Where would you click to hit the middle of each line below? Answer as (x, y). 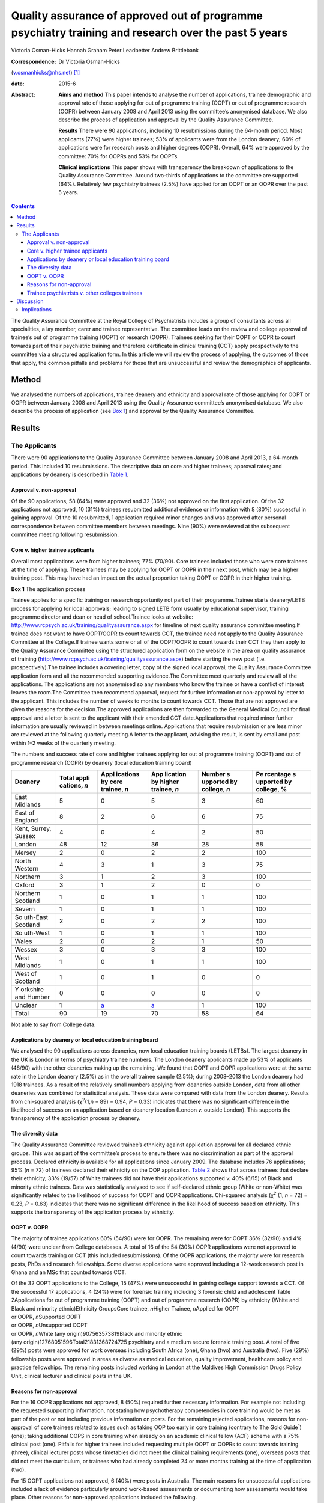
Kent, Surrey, (33, 828)
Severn (25, 909)
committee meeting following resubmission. (65, 534)
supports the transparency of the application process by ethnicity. (93, 1212)
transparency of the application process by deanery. (76, 1118)
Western (27, 868)
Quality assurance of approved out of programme (137, 16)
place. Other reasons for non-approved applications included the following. (104, 1498)
